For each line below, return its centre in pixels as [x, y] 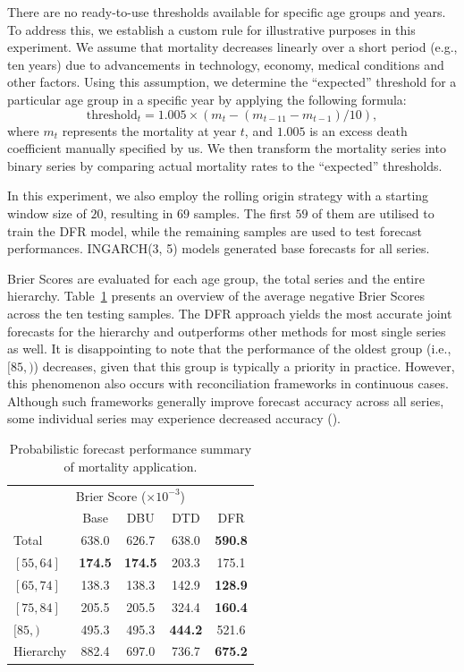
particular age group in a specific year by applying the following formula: [207, 99]
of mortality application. [131, 466]
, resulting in [138, 213]
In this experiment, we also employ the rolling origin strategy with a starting [218, 196]
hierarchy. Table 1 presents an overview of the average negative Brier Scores [216, 296]
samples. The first [242, 213]
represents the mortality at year [149, 130]
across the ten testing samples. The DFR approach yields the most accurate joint [230, 313]
